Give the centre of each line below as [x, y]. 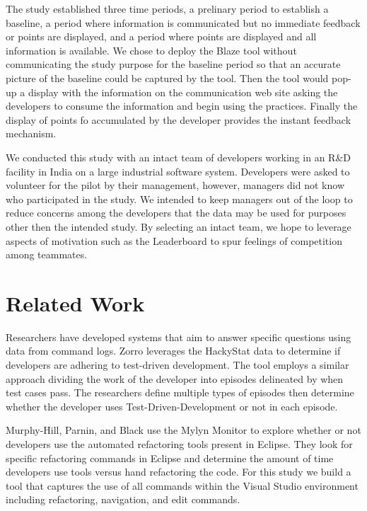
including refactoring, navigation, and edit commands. [123, 499]
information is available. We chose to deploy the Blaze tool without [151, 50]
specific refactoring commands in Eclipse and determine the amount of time [170, 458]
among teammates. [47, 254]
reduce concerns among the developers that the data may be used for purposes [176, 213]
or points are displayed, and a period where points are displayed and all [161, 36]
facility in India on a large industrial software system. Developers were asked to [178, 171]
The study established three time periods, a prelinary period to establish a [167, 8]
